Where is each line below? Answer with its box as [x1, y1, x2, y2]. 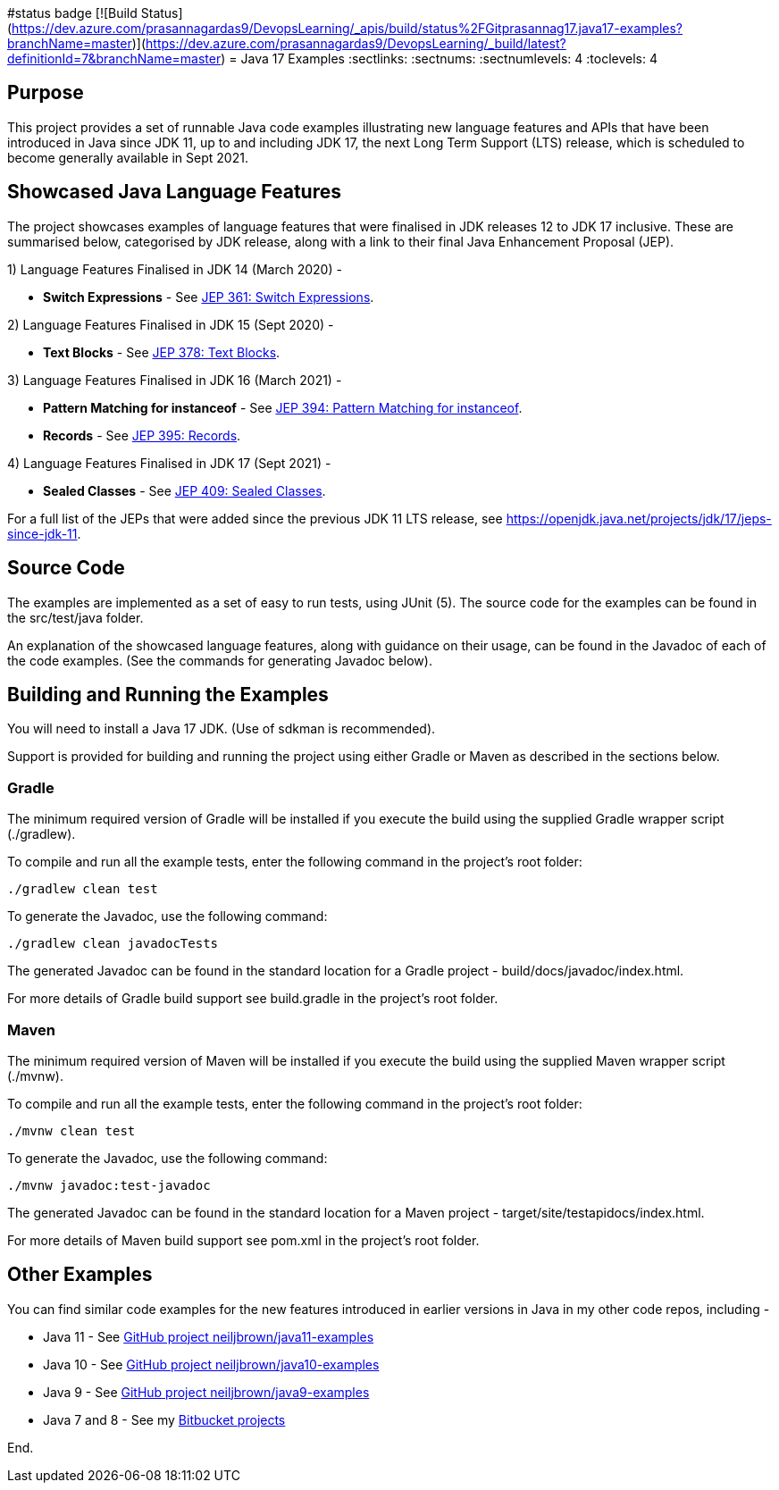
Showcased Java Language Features [7, 180, 342, 204]
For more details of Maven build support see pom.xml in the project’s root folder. [7, 1232, 480, 1248]
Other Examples [7, 1263, 153, 1286]
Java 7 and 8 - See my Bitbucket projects [43, 1411, 286, 1427]
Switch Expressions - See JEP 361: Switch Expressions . [43, 289, 374, 305]
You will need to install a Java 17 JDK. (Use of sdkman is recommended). [7, 721, 436, 737]
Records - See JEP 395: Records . [43, 427, 241, 443]
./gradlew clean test [7, 882, 158, 897]
